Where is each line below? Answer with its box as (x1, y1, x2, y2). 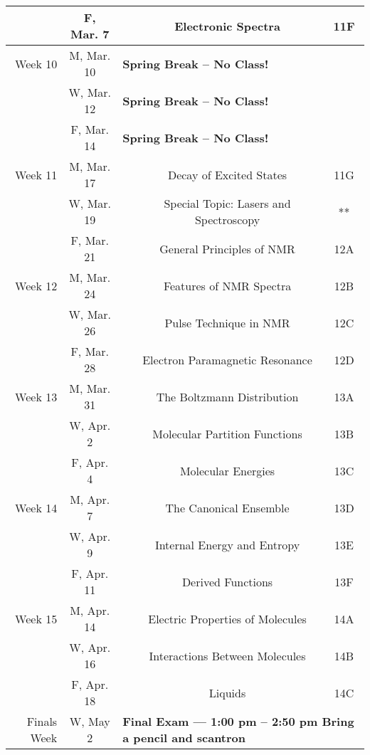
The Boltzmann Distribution (156, 388, 299, 405)
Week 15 (15, 610, 58, 627)
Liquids (208, 684, 246, 701)
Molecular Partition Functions (152, 425, 302, 442)
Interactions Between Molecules (149, 647, 306, 664)
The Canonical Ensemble (165, 499, 290, 516)
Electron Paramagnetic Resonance (142, 351, 312, 368)
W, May (69, 713, 110, 729)
